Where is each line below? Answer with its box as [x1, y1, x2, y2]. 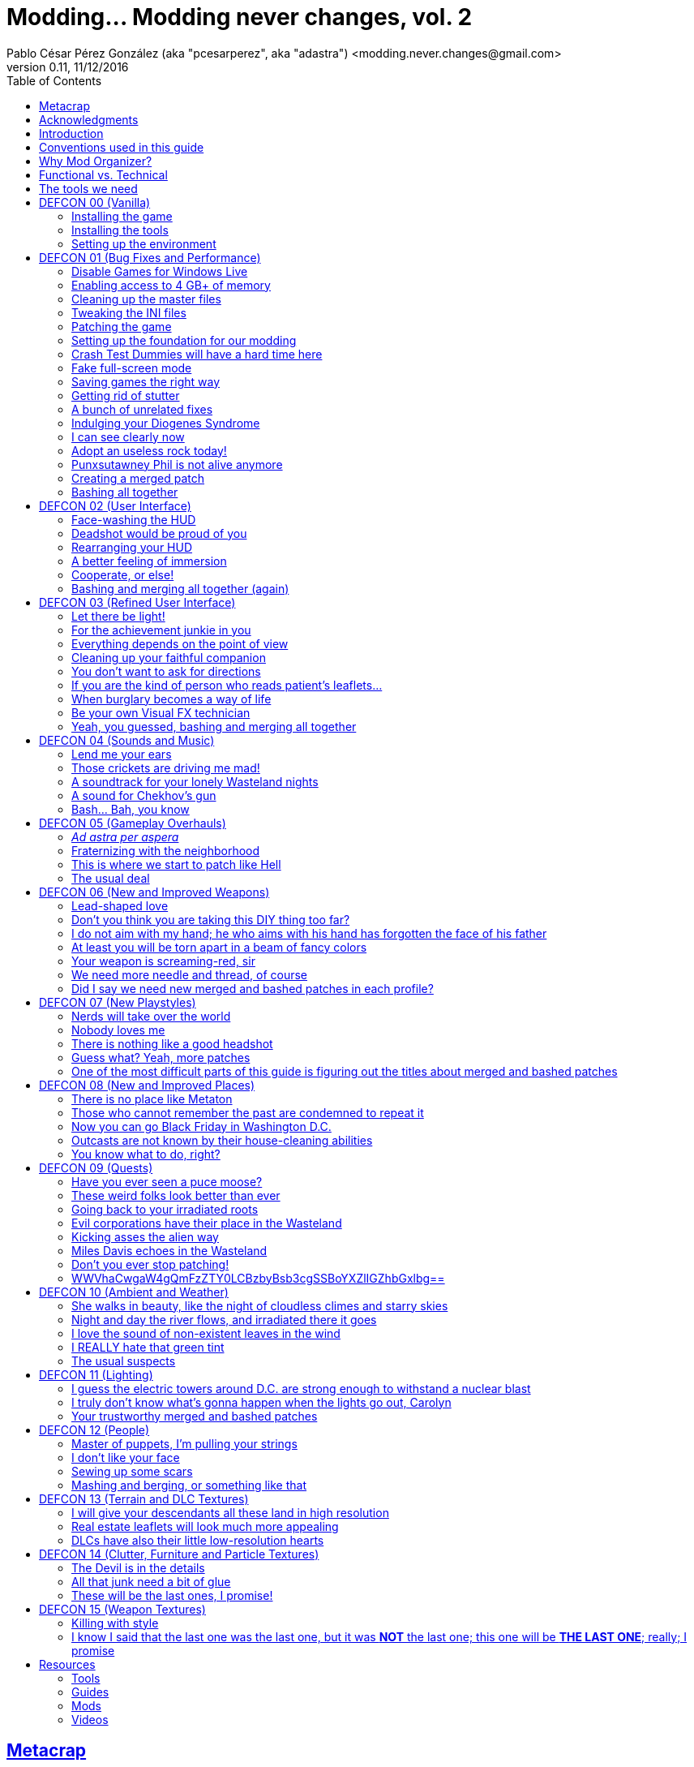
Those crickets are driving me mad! [71, 760, 260, 775]
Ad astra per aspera [71, 829, 179, 844]
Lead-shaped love [71, 898, 169, 913]
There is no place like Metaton [71, 1091, 233, 1106]
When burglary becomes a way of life [71, 691, 272, 706]
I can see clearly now [71, 429, 185, 444]
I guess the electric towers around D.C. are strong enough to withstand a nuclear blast [71, 1381, 531, 1395]
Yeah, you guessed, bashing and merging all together [71, 719, 357, 733]
